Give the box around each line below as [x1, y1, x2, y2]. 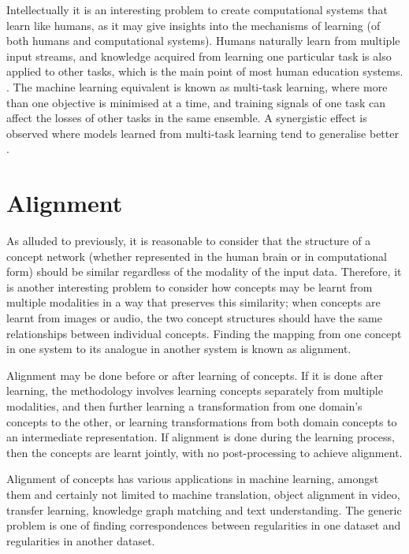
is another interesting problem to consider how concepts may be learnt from [6, 278, 373, 295]
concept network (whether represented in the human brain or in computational [6, 247, 387, 264]
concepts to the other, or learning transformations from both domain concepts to [6, 413, 397, 429]
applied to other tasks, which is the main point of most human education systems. [6, 63, 403, 80]
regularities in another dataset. [6, 532, 155, 548]
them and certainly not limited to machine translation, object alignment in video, [6, 485, 400, 502]
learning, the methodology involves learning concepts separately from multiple [6, 382, 383, 399]
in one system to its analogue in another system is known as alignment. [6, 340, 351, 357]
